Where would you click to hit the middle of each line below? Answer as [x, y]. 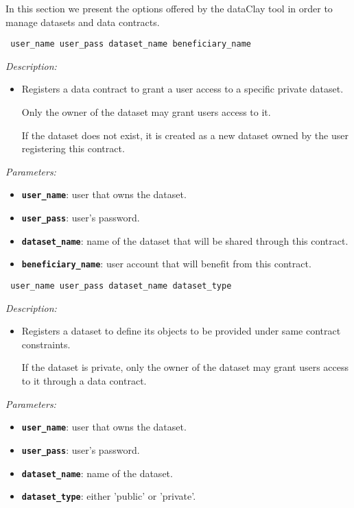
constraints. [46, 344]
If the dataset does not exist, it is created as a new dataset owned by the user [185, 135]
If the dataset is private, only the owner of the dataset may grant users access [185, 367]
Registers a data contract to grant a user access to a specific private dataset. [182, 89]
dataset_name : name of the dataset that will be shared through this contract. [185, 240]
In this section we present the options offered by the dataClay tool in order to [169, 8]
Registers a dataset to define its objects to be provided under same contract [181, 331]
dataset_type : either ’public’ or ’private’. [109, 496]
